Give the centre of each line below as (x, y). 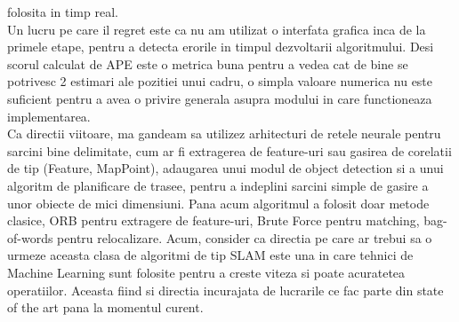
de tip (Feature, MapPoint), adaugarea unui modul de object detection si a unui (225, 168)
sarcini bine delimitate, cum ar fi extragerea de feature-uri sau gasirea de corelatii (229, 150)
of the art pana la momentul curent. (105, 307)
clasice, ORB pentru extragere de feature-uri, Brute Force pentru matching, (213, 220)
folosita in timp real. (63, 12)
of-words (30, 237)
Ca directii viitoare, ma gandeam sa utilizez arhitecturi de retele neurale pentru (224, 134)
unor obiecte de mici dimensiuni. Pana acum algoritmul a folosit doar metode (218, 203)
